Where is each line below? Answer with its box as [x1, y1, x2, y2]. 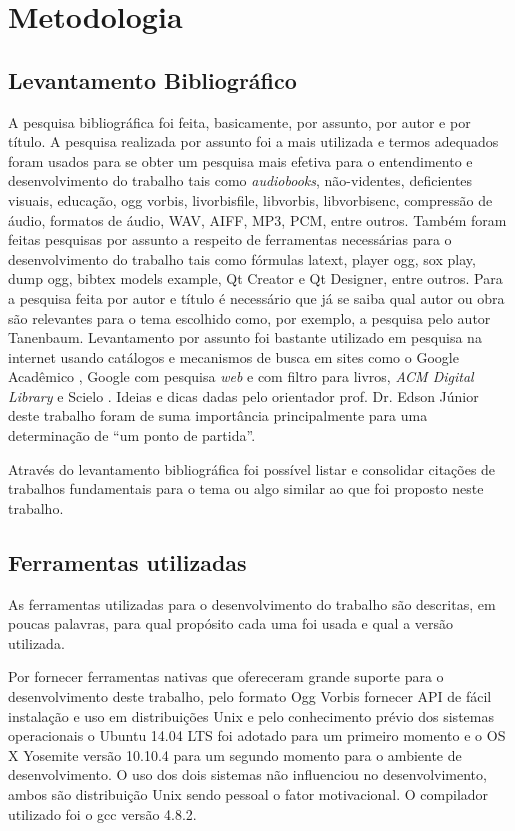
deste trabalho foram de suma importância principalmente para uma [8, 405, 428, 426]
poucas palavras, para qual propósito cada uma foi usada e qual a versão [8, 613, 454, 634]
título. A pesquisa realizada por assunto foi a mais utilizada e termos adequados [8, 131, 499, 152]
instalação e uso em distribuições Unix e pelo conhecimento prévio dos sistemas [8, 705, 494, 726]
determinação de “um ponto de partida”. [8, 425, 256, 446]
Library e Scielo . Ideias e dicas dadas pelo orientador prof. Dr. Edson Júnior [8, 385, 479, 406]
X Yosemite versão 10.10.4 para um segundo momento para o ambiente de [8, 744, 462, 765]
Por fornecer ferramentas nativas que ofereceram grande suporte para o [8, 666, 444, 687]
